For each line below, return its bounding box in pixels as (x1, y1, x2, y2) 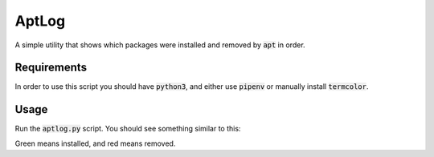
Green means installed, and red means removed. (14, 139, 176, 148)
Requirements (14, 61, 88, 74)
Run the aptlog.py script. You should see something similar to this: (14, 124, 241, 134)
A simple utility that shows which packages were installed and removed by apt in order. (14, 40, 305, 50)
